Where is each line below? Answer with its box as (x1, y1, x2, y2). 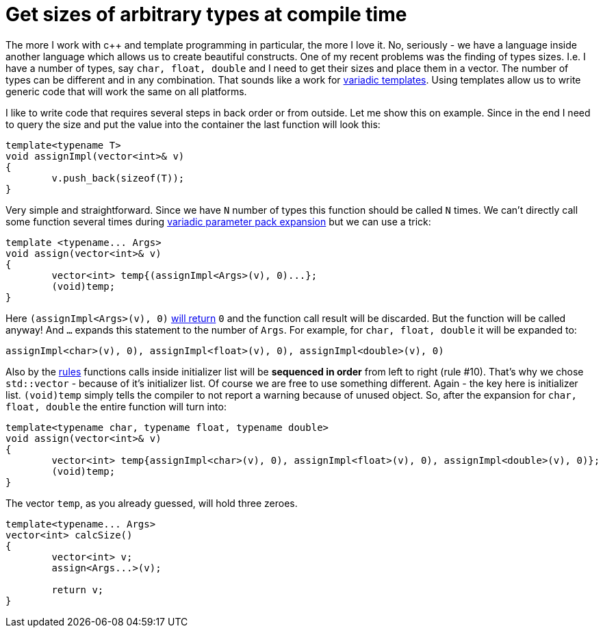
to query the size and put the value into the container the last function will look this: (5, 118, 381, 130)
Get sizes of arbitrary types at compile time (5, 3, 407, 26)
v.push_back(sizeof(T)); (51, 172, 185, 184)
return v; (51, 584, 104, 595)
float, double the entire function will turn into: (5, 400, 227, 412)
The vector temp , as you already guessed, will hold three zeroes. (5, 497, 298, 509)
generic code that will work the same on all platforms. (5, 85, 247, 97)
